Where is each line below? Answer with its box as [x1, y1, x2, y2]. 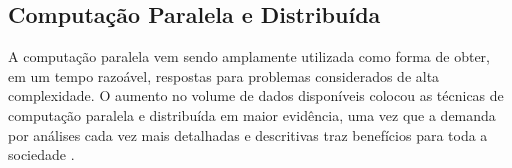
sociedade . [8, 144, 75, 165]
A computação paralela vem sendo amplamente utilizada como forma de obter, [8, 46, 490, 67]
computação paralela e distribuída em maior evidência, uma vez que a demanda [8, 104, 496, 125]
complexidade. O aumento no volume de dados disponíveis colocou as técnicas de [8, 85, 504, 106]
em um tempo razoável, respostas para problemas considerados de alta [8, 65, 440, 86]
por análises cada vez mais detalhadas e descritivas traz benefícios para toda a [8, 124, 488, 145]
